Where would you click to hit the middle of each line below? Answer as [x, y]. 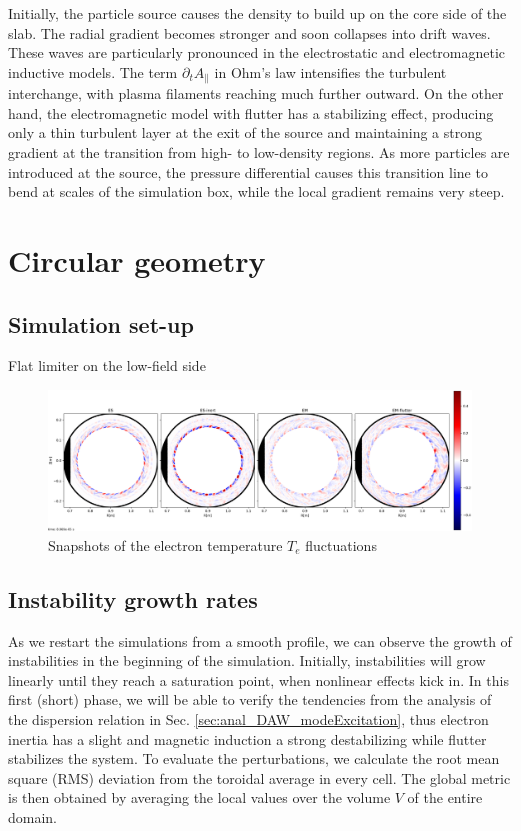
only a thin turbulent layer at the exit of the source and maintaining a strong [245, 132]
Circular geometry [137, 259]
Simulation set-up [101, 323]
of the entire [445, 797]
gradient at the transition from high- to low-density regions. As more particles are [259, 152]
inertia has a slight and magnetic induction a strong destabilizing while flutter [247, 738]
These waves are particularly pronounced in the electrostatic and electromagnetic [257, 52]
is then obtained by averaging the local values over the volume [199, 797]
